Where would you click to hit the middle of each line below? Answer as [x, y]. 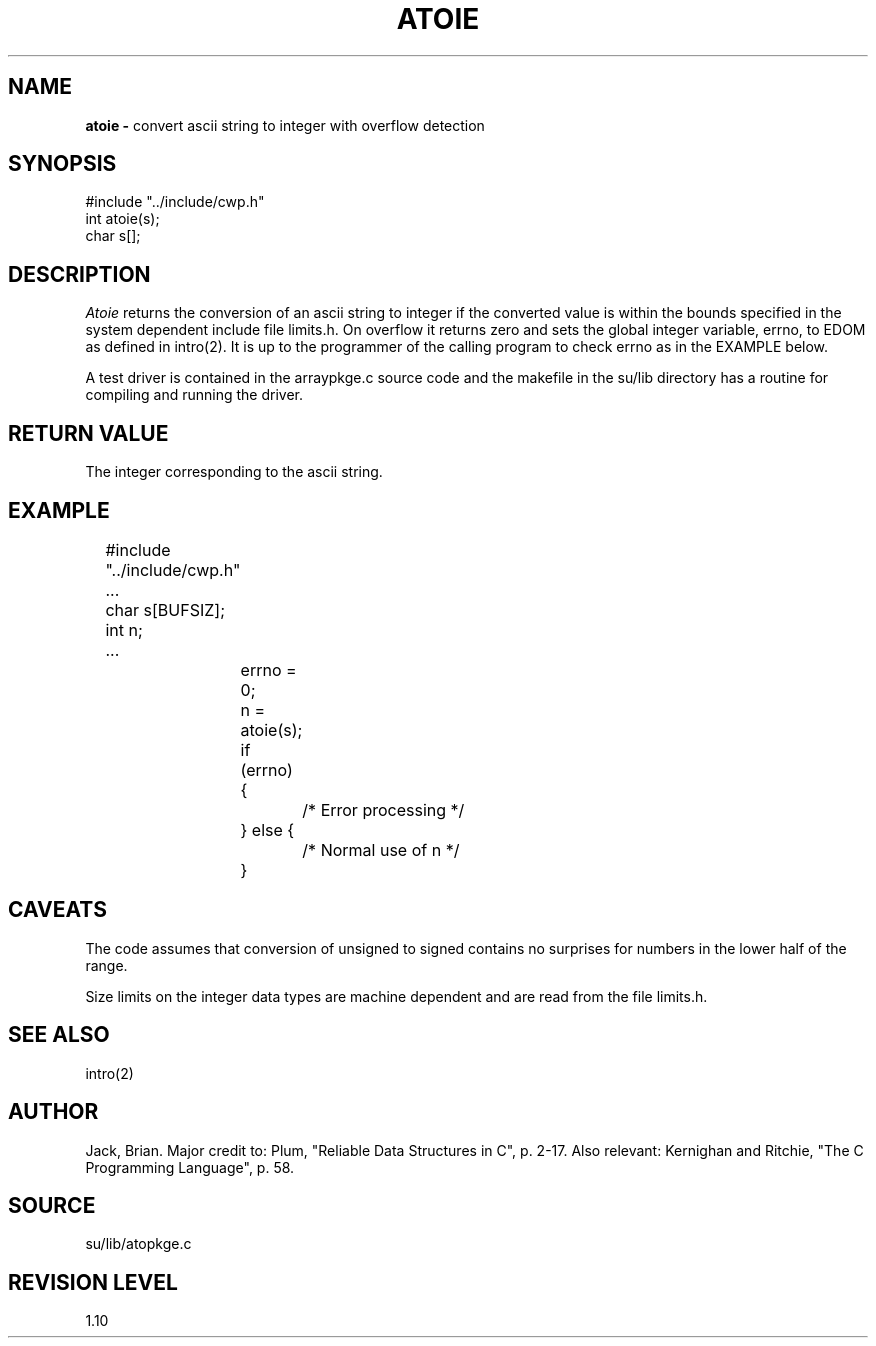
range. [106, 965]
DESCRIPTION [79, 274]
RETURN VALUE [88, 433]
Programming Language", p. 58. [190, 1167]
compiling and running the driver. [194, 395]
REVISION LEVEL [93, 1282]
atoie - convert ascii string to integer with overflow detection [285, 125]
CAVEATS [57, 910]
